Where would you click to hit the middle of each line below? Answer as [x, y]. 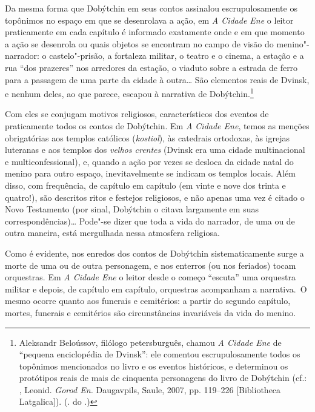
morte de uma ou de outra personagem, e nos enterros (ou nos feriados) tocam [151, 265]
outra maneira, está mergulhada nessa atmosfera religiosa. [112, 233]
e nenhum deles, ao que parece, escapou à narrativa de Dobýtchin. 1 [129, 93]
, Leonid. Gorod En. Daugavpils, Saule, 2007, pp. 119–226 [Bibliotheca [150, 389]
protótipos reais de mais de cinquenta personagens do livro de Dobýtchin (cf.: [163, 378]
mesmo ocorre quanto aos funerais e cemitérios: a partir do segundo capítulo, [148, 301]
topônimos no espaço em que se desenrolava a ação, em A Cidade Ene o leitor [149, 20]
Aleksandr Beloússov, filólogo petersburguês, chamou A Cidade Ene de [150, 342]
